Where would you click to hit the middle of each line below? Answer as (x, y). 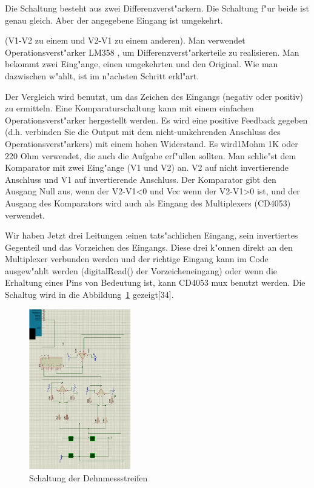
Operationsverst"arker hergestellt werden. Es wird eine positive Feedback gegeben (156, 120)
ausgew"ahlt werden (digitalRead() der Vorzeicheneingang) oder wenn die (141, 270)
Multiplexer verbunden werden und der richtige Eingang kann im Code (137, 259)
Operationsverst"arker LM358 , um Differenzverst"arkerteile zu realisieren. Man (152, 52)
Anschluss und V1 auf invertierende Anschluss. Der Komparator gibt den (141, 179)
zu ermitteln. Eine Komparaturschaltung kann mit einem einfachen (129, 108)
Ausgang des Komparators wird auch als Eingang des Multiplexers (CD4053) (148, 203)
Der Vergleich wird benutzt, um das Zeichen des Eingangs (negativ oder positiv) (154, 96)
